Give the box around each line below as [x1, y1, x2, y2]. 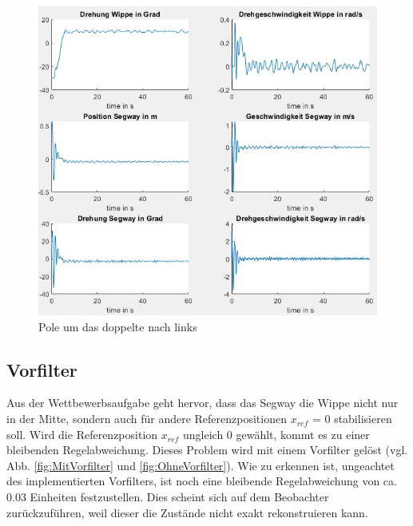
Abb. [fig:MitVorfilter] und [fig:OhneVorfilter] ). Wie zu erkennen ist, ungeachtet [6, 457, 395, 473]
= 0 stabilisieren [312, 410, 392, 427]
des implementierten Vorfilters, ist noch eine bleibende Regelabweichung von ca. [6, 473, 397, 489]
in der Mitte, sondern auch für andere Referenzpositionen [6, 410, 287, 427]
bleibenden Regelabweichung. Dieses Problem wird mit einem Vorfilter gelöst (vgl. [6, 441, 408, 458]
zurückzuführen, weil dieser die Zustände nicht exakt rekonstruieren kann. [6, 504, 368, 520]
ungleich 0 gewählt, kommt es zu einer [182, 425, 370, 442]
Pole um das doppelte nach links [38, 318, 197, 334]
